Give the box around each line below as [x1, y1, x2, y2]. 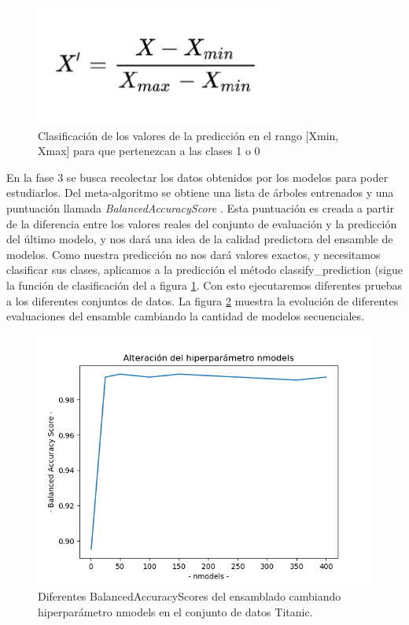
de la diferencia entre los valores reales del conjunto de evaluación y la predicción [6, 215, 397, 231]
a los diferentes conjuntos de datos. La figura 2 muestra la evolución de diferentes [6, 292, 399, 309]
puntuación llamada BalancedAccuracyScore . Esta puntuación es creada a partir [6, 199, 394, 216]
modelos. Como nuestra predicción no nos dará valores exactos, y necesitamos [6, 246, 381, 262]
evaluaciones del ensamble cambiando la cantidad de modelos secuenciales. [6, 308, 364, 324]
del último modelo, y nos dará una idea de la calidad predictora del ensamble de [6, 231, 393, 247]
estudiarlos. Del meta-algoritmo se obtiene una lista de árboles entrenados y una [6, 184, 394, 201]
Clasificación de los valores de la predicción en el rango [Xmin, [38, 127, 339, 143]
